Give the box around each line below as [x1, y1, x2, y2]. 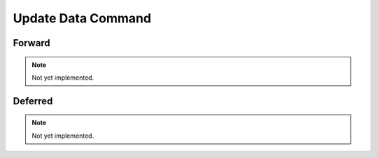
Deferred [13, 95, 53, 107]
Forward [13, 37, 50, 49]
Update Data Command [13, 10, 152, 26]
